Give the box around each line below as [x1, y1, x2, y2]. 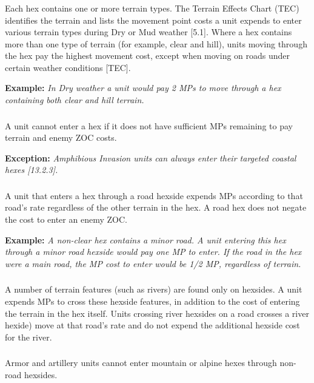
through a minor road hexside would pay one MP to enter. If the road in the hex [5, 245, 302, 258]
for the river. [5, 330, 52, 343]
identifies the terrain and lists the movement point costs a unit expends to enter [5, 13, 302, 26]
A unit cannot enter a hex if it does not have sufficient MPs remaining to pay [5, 119, 293, 132]
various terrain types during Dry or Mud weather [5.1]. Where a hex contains [5, 25, 292, 38]
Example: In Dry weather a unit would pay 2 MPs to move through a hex [5, 81, 281, 94]
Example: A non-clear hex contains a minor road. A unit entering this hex [5, 233, 286, 246]
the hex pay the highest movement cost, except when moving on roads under [5, 49, 290, 62]
